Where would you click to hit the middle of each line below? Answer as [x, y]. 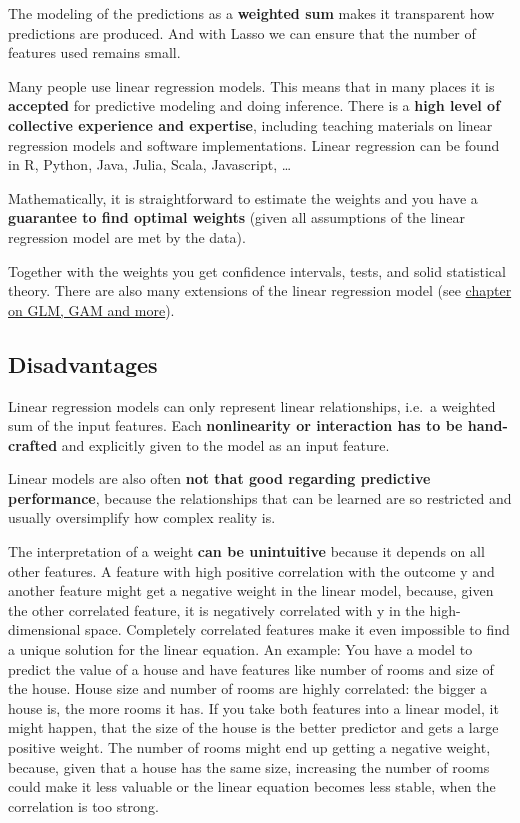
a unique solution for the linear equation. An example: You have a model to [240, 649]
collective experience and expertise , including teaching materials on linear [250, 124]
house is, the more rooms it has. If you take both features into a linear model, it [253, 707]
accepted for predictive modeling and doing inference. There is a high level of [254, 105]
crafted [33, 444]
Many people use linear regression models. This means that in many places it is [251, 85]
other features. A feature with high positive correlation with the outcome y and [251, 570]
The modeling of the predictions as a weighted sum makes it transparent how [251, 13]
